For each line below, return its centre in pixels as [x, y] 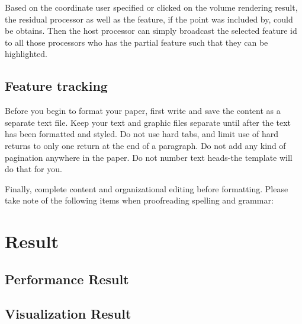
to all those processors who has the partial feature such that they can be [136, 42]
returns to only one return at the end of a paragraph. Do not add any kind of [145, 145]
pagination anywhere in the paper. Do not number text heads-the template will [149, 157]
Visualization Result [68, 314]
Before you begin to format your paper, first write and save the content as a [143, 111]
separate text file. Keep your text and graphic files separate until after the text [148, 122]
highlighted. [26, 54]
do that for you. [33, 169]
